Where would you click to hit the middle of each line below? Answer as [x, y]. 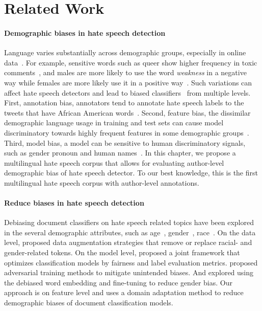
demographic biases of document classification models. [89, 303]
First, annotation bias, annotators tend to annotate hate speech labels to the [124, 103]
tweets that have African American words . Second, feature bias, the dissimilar [127, 112]
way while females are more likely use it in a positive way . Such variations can [128, 82]
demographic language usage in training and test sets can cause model [114, 123]
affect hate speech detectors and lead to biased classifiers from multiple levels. [127, 92]
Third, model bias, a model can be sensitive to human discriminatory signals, [125, 142]
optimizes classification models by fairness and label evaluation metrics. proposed [131, 262]
